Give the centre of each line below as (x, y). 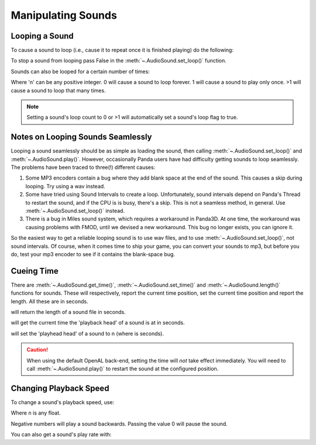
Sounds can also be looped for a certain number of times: (80, 71)
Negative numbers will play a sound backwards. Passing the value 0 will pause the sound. (119, 423)
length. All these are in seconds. (49, 301)
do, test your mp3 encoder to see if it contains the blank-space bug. (93, 254)
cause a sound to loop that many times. (58, 90)
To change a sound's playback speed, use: (63, 402)
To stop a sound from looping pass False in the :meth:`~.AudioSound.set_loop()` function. (118, 61)
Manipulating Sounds (64, 15)
